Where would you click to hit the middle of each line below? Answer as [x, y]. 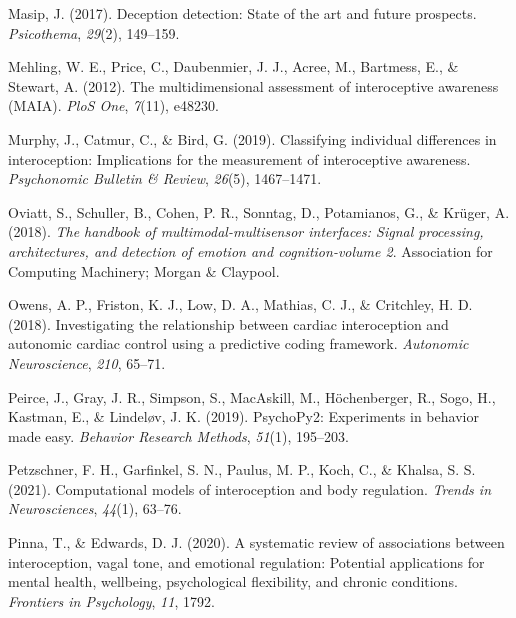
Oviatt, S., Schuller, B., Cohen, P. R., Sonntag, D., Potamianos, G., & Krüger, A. [259, 211]
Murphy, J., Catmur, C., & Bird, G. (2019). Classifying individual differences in [252, 138]
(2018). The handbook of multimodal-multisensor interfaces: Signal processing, [246, 231]
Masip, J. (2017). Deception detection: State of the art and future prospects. [242, 13]
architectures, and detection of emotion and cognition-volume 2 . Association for [250, 250]
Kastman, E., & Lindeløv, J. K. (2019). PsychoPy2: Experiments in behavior [243, 416]
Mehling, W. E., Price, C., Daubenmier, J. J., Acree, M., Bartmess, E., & [233, 66]
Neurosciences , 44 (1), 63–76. [95, 508]
